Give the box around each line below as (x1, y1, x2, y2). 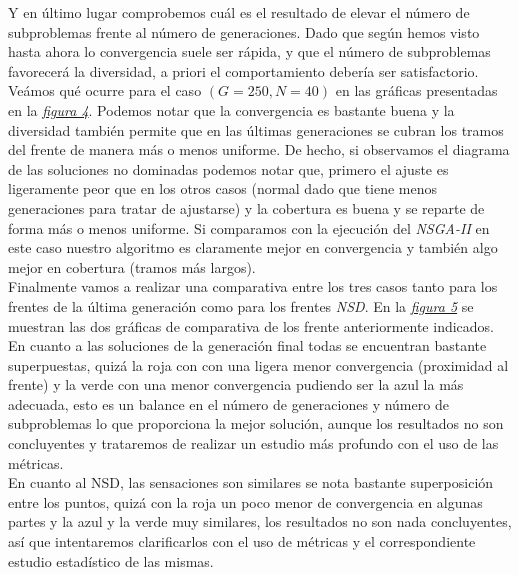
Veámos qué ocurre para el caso (8, 80, 202, 101)
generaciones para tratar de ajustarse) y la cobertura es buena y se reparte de (8, 197, 485, 218)
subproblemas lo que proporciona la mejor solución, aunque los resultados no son (8, 413, 504, 434)
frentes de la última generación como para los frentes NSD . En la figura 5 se (8, 295, 474, 316)
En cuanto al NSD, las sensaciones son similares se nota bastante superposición (8, 472, 494, 493)
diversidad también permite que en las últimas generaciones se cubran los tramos (8, 119, 504, 140)
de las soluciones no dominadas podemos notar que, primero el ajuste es (8, 158, 449, 179)
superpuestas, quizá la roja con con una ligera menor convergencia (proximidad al (8, 354, 509, 375)
